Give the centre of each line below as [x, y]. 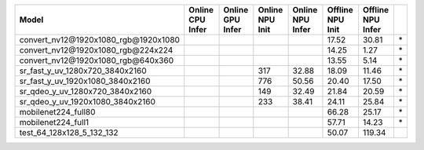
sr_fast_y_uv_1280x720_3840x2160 [83, 71]
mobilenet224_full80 [57, 112]
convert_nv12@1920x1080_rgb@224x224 [96, 50]
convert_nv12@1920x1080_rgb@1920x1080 [100, 40]
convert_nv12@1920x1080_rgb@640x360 [97, 60]
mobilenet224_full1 [54, 122]
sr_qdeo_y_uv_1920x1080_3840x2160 [88, 102]
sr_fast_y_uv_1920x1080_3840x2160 [85, 81]
